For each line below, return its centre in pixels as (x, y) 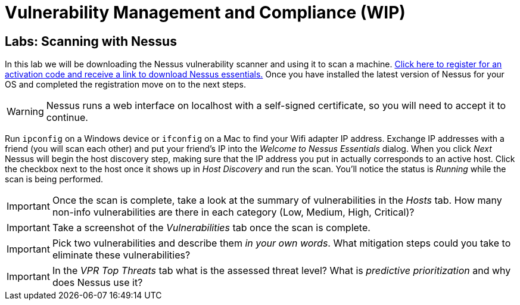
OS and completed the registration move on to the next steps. (125, 85)
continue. (67, 118)
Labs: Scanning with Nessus (91, 41)
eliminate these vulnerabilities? (121, 255)
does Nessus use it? (97, 283)
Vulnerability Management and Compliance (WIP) (205, 13)
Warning (25, 112)
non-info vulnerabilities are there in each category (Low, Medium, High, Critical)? (233, 212)
